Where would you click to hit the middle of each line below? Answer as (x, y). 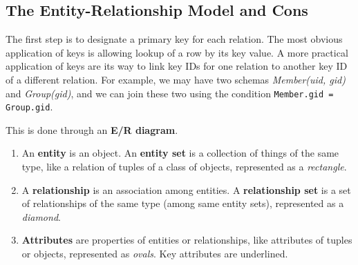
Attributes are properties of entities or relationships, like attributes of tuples (187, 240)
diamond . (41, 216)
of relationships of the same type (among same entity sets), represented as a (183, 203)
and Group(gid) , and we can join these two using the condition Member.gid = (170, 93)
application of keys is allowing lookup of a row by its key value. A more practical (177, 52)
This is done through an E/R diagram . (92, 129)
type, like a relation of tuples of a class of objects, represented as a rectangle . (184, 167)
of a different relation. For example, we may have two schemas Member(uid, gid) (176, 79)
